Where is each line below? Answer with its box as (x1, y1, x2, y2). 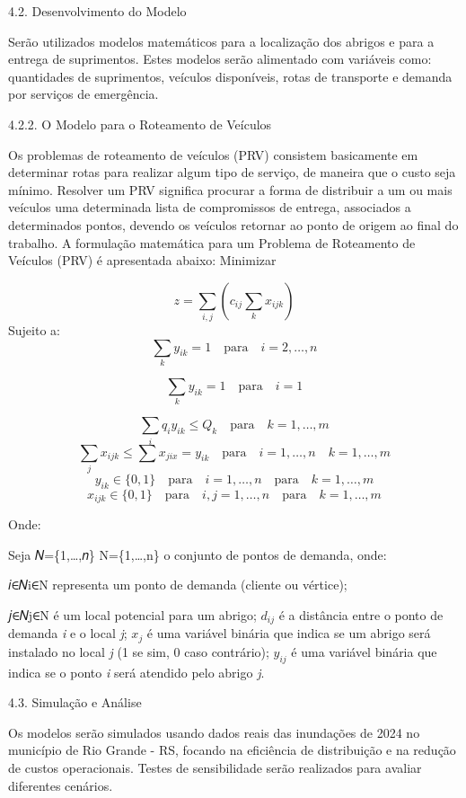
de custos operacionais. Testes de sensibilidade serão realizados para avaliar (8, 758, 422, 777)
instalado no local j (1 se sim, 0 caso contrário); (8, 642, 269, 661)
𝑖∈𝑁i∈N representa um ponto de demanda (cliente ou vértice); (8, 575, 347, 594)
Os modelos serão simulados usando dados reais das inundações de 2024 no (8, 723, 420, 741)
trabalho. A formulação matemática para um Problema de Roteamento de (8, 233, 416, 252)
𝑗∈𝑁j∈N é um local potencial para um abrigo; (8, 605, 257, 624)
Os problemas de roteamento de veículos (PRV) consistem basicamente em (8, 145, 418, 164)
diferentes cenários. (8, 776, 113, 794)
